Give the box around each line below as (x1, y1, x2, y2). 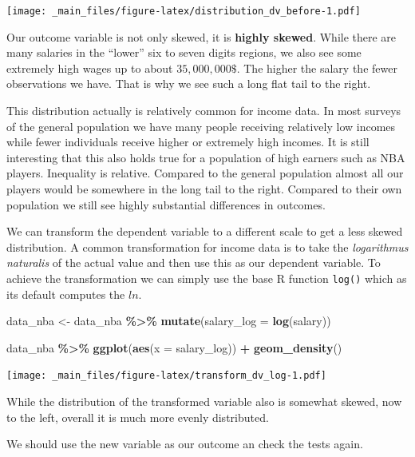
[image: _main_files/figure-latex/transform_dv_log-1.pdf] (6, 370, 326, 382)
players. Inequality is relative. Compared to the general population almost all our (6, 165, 404, 181)
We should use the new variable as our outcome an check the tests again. (6, 435, 363, 452)
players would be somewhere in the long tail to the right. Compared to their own (6, 181, 402, 197)
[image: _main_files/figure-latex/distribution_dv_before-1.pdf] (6, 6, 361, 17)
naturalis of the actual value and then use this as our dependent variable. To (6, 254, 381, 271)
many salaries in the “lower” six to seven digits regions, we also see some (6, 44, 362, 61)
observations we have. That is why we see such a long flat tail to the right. (6, 75, 371, 92)
